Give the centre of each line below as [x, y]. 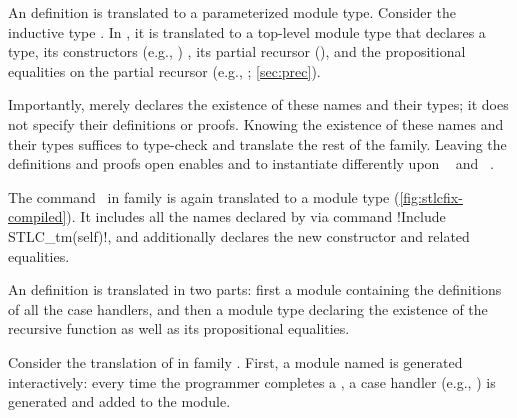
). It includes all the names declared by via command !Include [256, 216]
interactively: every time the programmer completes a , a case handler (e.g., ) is [252, 381]
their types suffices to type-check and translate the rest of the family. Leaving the [257, 143]
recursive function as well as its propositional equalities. [179, 328]
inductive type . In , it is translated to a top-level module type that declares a [247, 31]
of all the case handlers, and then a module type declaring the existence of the [248, 308]
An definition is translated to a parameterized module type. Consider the [232, 12]
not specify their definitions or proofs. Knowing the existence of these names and [256, 123]
